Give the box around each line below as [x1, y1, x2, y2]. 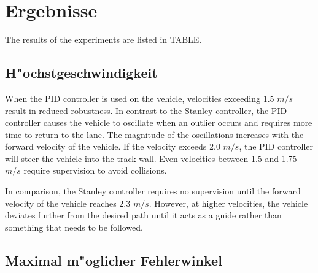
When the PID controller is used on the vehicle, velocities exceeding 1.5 [5, 91, 274, 104]
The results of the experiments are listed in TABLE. [5, 33, 202, 46]
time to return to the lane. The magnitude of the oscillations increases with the [5, 128, 304, 140]
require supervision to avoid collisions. [23, 164, 167, 177]
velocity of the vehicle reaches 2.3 [5, 196, 131, 209]
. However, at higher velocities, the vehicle [149, 196, 308, 209]
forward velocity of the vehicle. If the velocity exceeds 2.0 [5, 140, 220, 153]
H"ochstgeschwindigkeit [5, 63, 158, 82]
